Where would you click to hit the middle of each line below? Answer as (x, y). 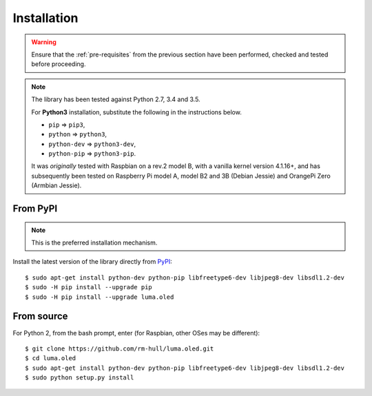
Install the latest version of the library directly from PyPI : (92, 262)
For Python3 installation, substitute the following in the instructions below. (137, 112)
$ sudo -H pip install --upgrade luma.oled (100, 297)
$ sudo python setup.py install (80, 378)
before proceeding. (59, 64)
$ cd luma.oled (51, 358)
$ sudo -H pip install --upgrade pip (89, 287)
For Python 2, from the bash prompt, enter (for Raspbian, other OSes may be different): (136, 333)
